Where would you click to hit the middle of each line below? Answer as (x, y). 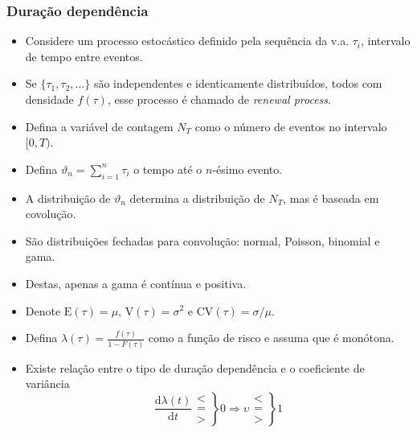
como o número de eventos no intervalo (291, 126)
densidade (49, 99)
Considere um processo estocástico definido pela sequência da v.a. (187, 41)
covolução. (51, 214)
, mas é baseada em (331, 198)
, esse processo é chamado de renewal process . (219, 99)
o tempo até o (168, 169)
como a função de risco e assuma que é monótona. (271, 338)
